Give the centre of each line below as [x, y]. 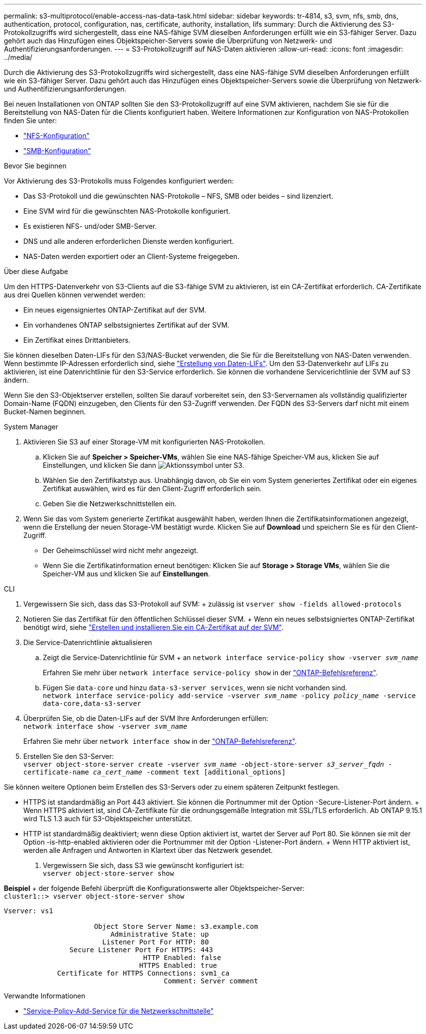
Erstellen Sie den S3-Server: [69, 756]
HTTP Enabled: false [182, 958]
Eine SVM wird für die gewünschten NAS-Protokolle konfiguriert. [127, 211]
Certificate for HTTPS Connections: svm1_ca [143, 973]
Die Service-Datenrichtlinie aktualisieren [88, 642]
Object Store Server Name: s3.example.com [176, 926]
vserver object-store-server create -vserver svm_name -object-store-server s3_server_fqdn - [208, 764]
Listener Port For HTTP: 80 [156, 942]
